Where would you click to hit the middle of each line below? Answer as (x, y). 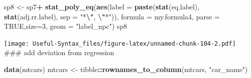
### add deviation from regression (59, 52)
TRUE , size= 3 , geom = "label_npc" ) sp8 (66, 26)
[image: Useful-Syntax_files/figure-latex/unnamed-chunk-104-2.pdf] (120, 43)
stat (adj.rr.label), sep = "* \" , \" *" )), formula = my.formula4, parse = (112, 16)
